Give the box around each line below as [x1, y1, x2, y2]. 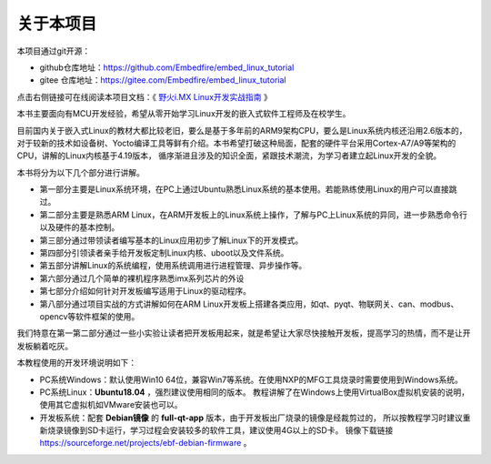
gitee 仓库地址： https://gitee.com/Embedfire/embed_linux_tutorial [39, 75, 286, 86]
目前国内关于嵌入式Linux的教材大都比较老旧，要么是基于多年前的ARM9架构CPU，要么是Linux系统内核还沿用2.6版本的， [16, 125, 467, 136]
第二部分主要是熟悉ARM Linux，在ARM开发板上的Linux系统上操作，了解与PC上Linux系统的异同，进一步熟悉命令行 [39, 209, 468, 220]
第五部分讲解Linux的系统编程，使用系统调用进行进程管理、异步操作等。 [39, 260, 307, 271]
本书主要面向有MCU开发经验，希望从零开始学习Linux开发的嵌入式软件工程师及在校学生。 [16, 108, 351, 119]
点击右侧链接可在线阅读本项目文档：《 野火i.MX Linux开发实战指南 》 [16, 91, 272, 102]
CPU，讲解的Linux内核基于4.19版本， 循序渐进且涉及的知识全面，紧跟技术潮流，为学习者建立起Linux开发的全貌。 [16, 150, 442, 161]
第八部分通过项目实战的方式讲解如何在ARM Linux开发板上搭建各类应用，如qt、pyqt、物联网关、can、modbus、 [39, 298, 459, 309]
